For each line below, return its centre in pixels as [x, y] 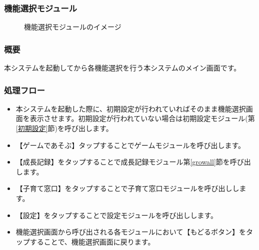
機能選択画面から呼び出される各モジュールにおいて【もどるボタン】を [131, 232]
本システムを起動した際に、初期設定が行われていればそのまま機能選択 [131, 108]
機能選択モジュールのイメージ [73, 27]
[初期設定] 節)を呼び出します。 [64, 128]
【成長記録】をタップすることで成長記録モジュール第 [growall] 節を [123, 162]
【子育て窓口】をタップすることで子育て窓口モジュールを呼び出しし [127, 188]
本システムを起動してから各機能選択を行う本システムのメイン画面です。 [122, 68]
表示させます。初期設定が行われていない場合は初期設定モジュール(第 [142, 118]
